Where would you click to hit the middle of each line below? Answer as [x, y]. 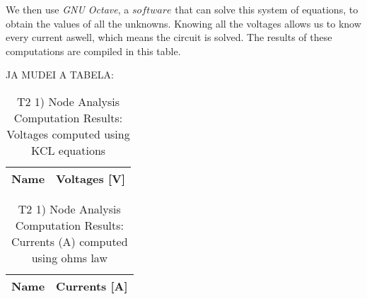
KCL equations [68, 150]
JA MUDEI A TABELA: [60, 75]
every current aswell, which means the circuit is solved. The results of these [169, 37]
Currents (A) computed [69, 241]
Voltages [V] [91, 178]
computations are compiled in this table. [93, 51]
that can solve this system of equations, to [267, 9]
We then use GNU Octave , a [68, 9]
